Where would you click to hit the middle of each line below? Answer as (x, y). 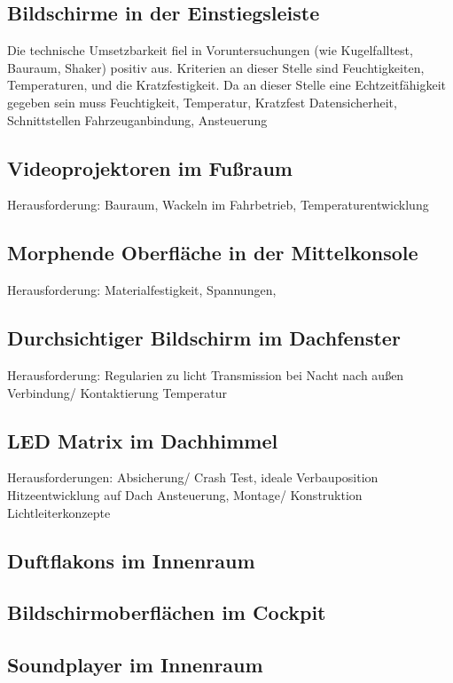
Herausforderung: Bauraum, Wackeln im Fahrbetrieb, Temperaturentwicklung (218, 205)
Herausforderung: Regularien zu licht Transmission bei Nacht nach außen (206, 374)
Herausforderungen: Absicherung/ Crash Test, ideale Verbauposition (193, 477)
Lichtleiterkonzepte (59, 512)
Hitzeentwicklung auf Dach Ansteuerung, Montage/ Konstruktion (185, 494)
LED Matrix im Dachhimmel (143, 440)
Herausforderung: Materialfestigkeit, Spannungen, (142, 290)
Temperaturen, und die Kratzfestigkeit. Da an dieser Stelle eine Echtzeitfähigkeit (226, 85)
